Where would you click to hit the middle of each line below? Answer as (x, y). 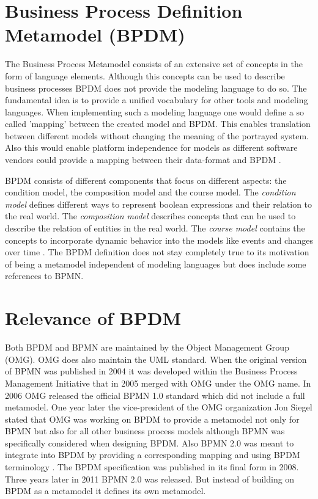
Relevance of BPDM (93, 318)
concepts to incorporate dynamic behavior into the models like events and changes (159, 240)
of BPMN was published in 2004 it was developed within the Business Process (151, 371)
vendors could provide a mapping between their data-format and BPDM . (143, 160)
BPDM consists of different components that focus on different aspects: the (146, 180)
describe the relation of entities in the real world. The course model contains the (155, 228)
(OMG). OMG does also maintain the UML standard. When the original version (156, 359)
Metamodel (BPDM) (95, 35)
